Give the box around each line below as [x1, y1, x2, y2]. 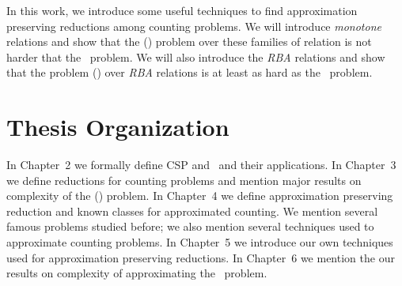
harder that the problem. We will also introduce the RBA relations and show [6, 48, 385, 65]
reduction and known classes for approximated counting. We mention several [6, 202, 378, 219]
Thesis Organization [6, 111, 229, 143]
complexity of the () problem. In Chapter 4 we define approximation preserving [6, 187, 393, 204]
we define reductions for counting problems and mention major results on [6, 171, 362, 188]
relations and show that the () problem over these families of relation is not [6, 33, 372, 50]
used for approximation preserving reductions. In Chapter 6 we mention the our [6, 249, 395, 265]
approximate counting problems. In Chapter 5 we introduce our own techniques [6, 234, 393, 250]
